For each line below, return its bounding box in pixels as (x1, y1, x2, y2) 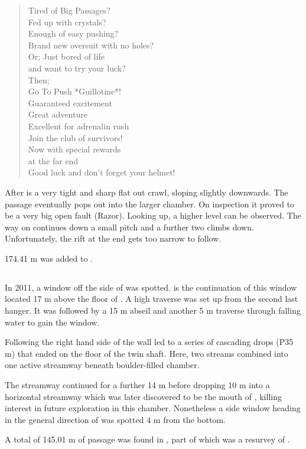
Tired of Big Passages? (28, 4, 110, 16)
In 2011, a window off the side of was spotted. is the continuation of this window (5, 281, 297, 293)
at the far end (28, 154, 79, 167)
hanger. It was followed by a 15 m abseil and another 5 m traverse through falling (5, 304, 301, 317)
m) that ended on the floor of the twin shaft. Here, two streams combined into (5, 347, 288, 359)
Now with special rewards (28, 143, 121, 155)
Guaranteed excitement (28, 96, 112, 109)
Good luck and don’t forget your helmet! (28, 166, 175, 178)
